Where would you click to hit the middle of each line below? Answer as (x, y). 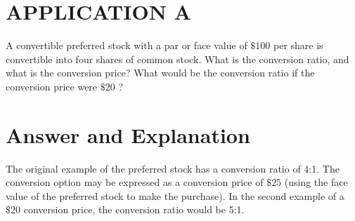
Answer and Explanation (128, 134)
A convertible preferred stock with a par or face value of (127, 45)
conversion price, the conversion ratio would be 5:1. (134, 209)
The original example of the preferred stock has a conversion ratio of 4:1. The (173, 168)
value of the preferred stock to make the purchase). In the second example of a (175, 195)
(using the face (316, 182)
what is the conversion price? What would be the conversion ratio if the (160, 73)
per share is (298, 45)
